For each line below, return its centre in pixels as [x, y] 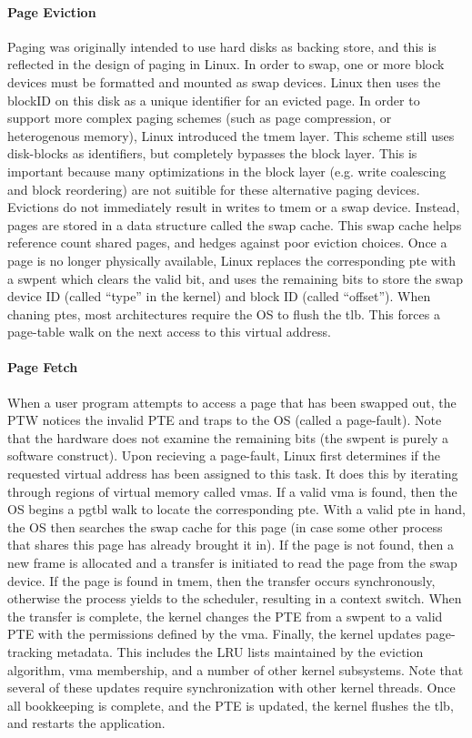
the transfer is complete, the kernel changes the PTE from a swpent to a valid [225, 616]
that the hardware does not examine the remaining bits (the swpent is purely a [228, 437]
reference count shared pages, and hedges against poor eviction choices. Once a [227, 243]
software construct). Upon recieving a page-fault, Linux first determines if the [224, 455]
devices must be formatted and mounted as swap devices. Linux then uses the [224, 81]
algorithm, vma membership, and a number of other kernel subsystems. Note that [236, 669]
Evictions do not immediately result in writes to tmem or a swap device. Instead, [234, 207]
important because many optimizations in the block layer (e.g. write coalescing [227, 171]
